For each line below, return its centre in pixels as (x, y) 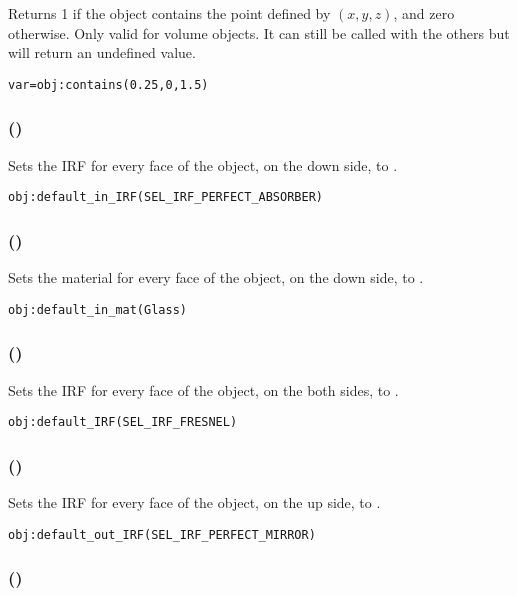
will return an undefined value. (102, 52)
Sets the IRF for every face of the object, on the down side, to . (203, 164)
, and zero (424, 13)
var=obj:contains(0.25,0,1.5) (108, 84)
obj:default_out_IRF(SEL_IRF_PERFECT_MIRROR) (162, 534)
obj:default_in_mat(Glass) (97, 309)
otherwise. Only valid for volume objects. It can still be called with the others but (259, 32)
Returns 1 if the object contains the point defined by (169, 13)
